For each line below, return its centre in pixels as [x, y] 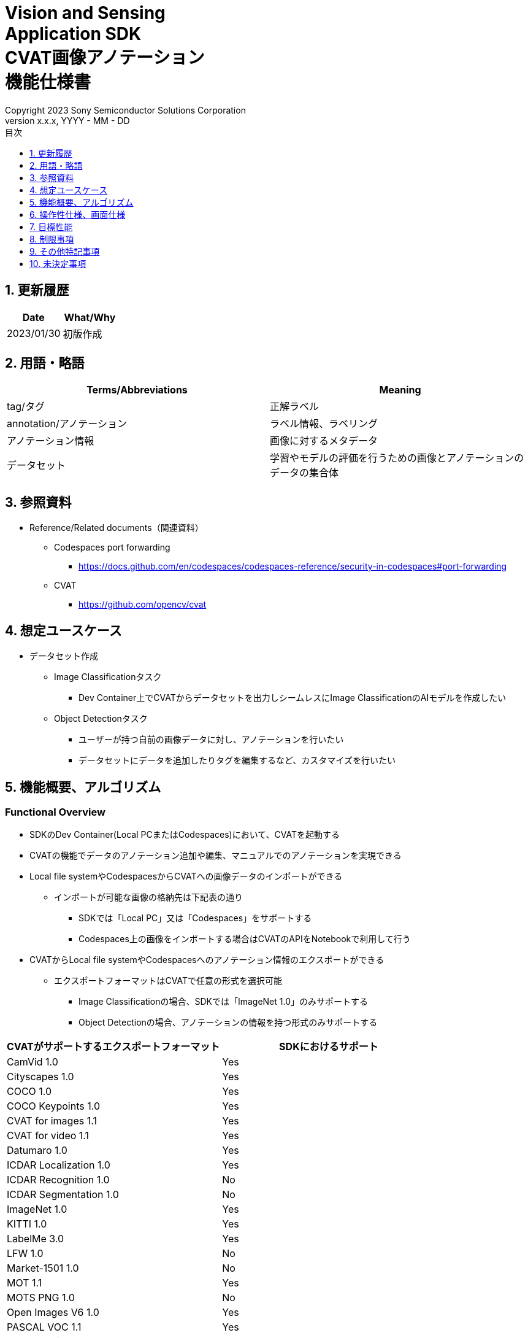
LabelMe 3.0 [36, 1239]
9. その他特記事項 [65, 251]
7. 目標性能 [51, 226]
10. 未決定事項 [58, 263]
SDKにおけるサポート [329, 1047]
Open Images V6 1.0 [53, 1313]
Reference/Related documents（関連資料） [117, 528]
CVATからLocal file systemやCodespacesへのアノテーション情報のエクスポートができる [207, 960]
